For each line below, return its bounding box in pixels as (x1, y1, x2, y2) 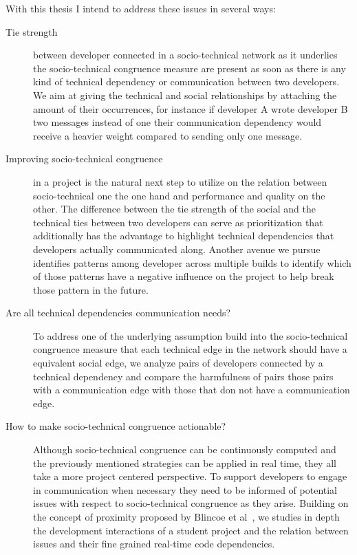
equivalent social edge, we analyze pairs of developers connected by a (33, 356, 323, 370)
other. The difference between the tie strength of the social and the (33, 202, 316, 216)
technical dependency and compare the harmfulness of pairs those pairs (33, 369, 334, 383)
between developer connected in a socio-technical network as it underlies (33, 47, 338, 62)
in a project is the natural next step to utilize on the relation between (33, 174, 327, 188)
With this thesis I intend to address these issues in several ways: (6, 1, 276, 15)
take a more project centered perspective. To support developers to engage (33, 469, 347, 483)
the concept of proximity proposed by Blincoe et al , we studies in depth (33, 510, 340, 523)
